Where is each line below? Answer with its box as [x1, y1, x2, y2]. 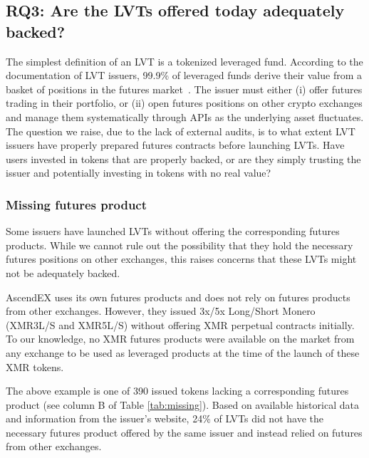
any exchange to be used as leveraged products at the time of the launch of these [6, 345, 360, 360]
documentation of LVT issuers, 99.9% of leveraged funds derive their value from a [6, 68, 363, 83]
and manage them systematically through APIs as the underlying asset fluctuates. [6, 109, 364, 124]
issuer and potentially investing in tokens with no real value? [6, 165, 271, 180]
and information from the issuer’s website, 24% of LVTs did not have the [6, 411, 323, 426]
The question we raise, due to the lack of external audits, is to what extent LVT [6, 123, 355, 138]
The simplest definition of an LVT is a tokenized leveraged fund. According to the [6, 53, 363, 68]
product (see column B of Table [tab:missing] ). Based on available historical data [6, 397, 359, 412]
